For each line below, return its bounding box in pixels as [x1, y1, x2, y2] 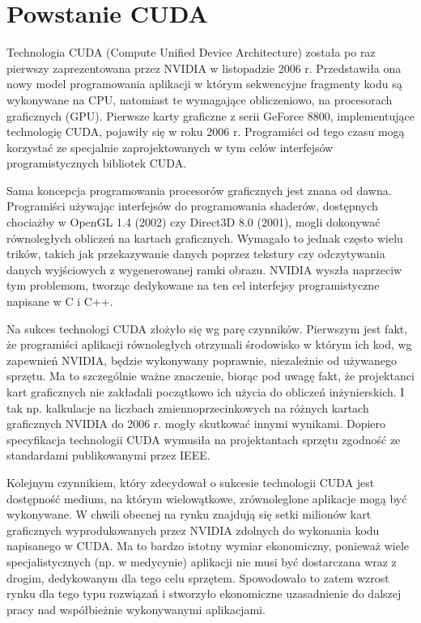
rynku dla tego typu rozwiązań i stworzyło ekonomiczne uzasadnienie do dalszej [6, 585, 402, 602]
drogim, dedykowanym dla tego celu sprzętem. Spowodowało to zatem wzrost [6, 569, 389, 586]
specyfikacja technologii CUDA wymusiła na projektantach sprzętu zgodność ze [6, 430, 401, 447]
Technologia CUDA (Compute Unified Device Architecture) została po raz [6, 44, 376, 61]
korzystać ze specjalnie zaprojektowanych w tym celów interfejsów [6, 138, 334, 155]
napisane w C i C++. [6, 293, 113, 310]
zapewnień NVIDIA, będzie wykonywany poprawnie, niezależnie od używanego [6, 351, 398, 368]
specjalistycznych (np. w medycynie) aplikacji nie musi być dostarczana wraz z [6, 553, 397, 570]
